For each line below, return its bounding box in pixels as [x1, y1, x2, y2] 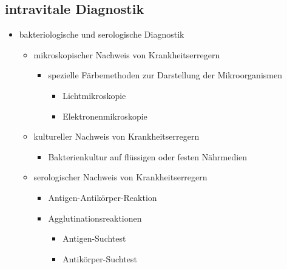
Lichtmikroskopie [62, 89, 126, 101]
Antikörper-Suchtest [62, 252, 137, 265]
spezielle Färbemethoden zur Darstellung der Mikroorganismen [48, 69, 282, 81]
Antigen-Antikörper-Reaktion [48, 191, 157, 203]
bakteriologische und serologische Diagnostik [19, 28, 184, 41]
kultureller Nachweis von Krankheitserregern [33, 130, 200, 143]
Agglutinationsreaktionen [48, 211, 142, 224]
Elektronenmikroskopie [62, 109, 147, 122]
